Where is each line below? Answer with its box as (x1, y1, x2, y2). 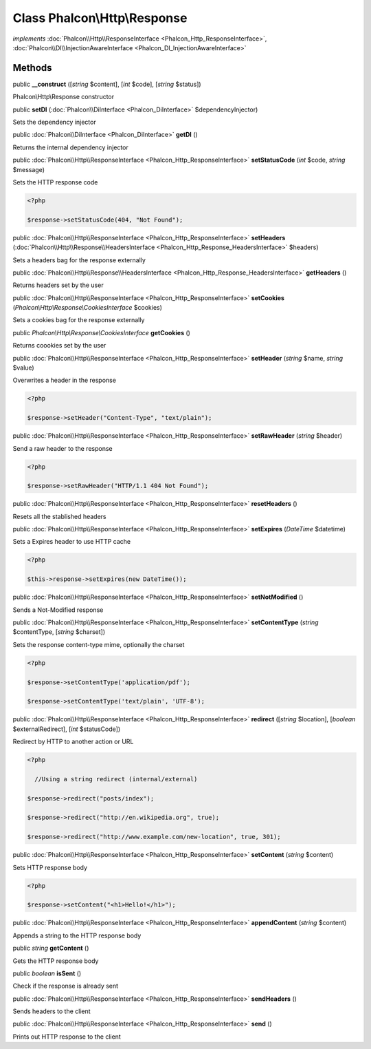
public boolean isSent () (12, 969, 82, 977)
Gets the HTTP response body (12, 957, 99, 965)
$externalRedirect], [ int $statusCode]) (12, 725, 121, 733)
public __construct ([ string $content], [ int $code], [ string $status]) (12, 80, 202, 88)
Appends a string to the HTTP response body (12, 931, 142, 940)
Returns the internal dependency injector (12, 143, 128, 151)
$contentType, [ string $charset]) (12, 628, 106, 636)
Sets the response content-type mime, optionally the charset (12, 640, 185, 648)
